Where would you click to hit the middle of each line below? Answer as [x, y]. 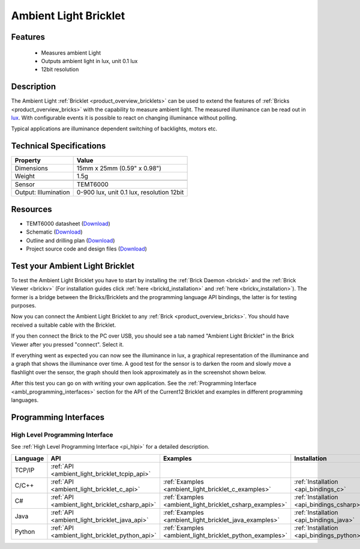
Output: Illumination [42, 192]
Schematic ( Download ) [55, 232]
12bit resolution [60, 70]
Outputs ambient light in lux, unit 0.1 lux [89, 61]
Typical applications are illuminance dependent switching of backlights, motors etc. [114, 129]
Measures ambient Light [71, 53]
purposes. [24, 306]
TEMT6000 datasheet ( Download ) [68, 223]
